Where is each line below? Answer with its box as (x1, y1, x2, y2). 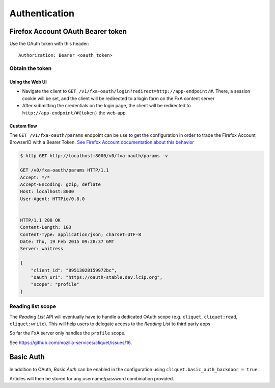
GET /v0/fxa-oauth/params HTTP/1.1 (20, 167, 109, 173)
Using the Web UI (9, 79, 47, 85)
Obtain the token (9, 65, 52, 72)
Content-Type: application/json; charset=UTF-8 (20, 231, 141, 237)
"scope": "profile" (31, 281, 80, 287)
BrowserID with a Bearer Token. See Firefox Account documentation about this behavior (9, 139, 195, 145)
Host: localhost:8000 (20, 189, 74, 195)
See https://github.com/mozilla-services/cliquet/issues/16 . (9, 339, 132, 346)
